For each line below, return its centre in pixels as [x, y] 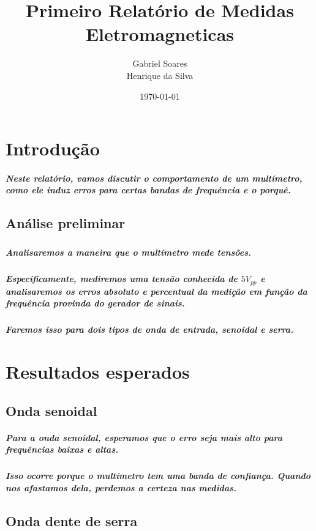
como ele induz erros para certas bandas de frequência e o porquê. [148, 190]
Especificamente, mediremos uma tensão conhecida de [122, 279]
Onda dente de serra [72, 520]
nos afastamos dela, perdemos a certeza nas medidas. [121, 487]
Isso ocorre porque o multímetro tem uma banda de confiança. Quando [158, 476]
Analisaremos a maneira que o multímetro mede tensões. [129, 252]
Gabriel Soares [160, 63]
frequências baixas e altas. [62, 449]
